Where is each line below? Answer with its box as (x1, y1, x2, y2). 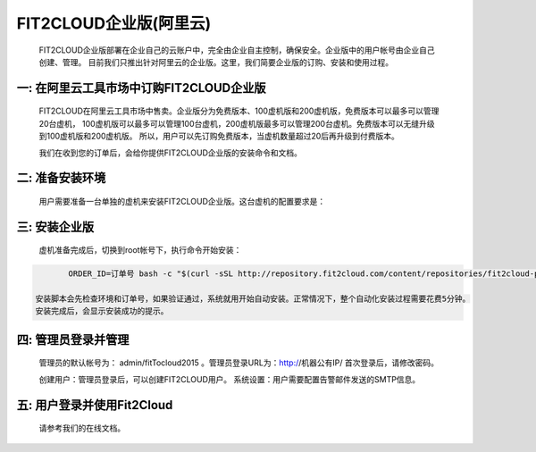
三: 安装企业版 (16, 219, 94, 234)
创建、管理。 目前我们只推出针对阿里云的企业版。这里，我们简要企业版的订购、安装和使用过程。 (38, 56, 393, 67)
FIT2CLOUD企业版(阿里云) (16, 13, 212, 33)
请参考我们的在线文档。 (38, 423, 125, 433)
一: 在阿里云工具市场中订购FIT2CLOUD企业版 (16, 80, 266, 96)
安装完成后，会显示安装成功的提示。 (35, 306, 169, 316)
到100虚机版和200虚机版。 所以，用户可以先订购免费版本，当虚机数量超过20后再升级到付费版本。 (38, 130, 399, 142)
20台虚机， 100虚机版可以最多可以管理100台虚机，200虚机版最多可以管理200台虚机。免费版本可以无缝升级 (38, 118, 435, 129)
